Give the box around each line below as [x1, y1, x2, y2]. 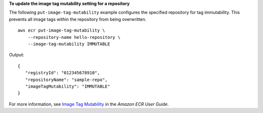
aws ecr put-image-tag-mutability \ [18, 28, 105, 33]
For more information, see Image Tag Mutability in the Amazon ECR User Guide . [9, 101, 169, 107]
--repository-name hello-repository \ [27, 34, 121, 40]
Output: [9, 52, 24, 58]
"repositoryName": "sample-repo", [25, 77, 108, 82]
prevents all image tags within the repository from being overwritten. [9, 16, 147, 22]
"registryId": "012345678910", [25, 70, 100, 76]
